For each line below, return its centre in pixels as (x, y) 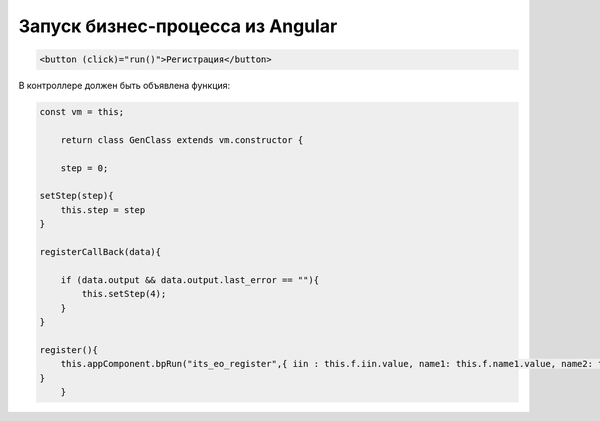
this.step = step (103, 209)
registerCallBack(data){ (100, 252)
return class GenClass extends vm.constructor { (182, 139)
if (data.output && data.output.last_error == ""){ (190, 279)
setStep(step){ (76, 196)
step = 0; (84, 168)
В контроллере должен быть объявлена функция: (124, 86)
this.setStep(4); (124, 294)
